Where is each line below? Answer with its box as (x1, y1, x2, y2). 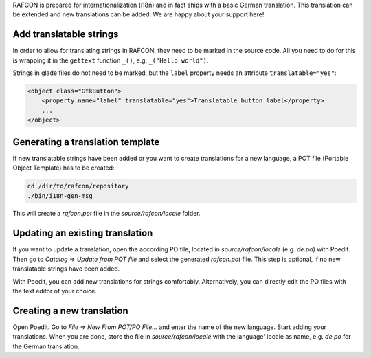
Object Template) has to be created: (12, 164, 115, 172)
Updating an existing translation (12, 227, 153, 239)
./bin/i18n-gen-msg (27, 192, 93, 199)
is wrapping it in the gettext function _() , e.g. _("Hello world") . (12, 56, 209, 65)
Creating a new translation (12, 304, 128, 316)
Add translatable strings (12, 28, 119, 41)
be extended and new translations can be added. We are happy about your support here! (12, 10, 265, 19)
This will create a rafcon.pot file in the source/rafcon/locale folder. (12, 210, 201, 218)
